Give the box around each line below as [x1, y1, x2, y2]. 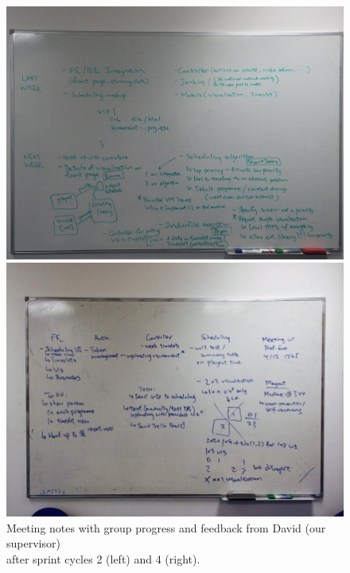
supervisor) [6, 535, 60, 552]
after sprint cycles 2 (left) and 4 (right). [6, 550, 200, 567]
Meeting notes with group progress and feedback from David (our [6, 519, 326, 536]
